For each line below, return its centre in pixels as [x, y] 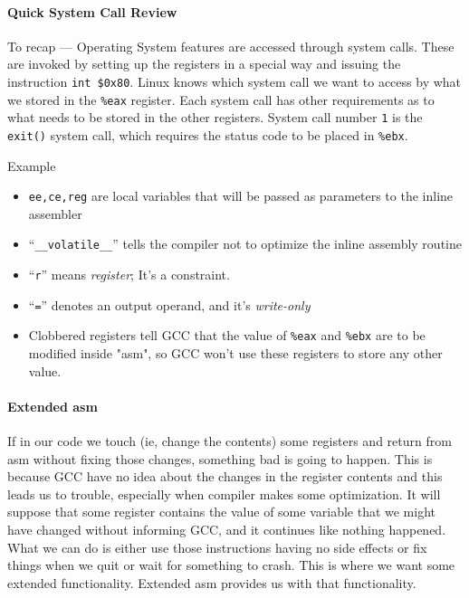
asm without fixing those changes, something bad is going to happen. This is [220, 458]
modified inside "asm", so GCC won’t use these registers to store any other [235, 353]
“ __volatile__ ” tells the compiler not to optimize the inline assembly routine [245, 244]
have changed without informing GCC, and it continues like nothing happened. [227, 530]
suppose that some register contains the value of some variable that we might [222, 512]
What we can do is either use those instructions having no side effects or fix [217, 547]
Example [32, 165]
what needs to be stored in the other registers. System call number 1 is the [215, 117]
